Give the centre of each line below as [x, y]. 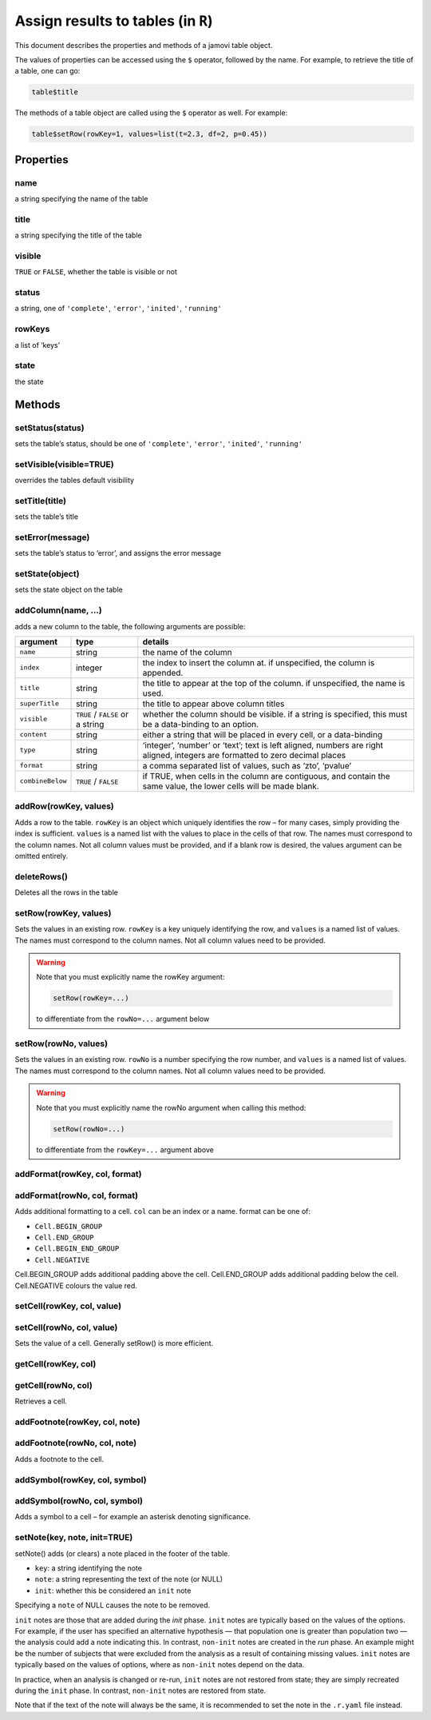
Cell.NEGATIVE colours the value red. [76, 1285]
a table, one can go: [47, 71]
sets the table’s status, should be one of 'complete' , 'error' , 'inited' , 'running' [159, 443]
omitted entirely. [42, 856]
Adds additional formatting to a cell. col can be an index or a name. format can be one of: [163, 1211]
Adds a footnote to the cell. [59, 1459]
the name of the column [187, 652]
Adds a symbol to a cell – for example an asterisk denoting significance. [133, 1517]
